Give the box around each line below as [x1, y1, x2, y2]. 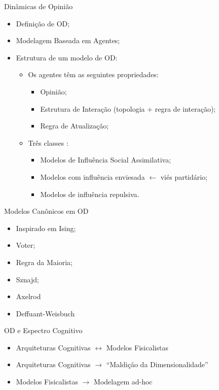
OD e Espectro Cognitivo [4, 325, 83, 336]
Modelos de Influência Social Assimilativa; [40, 154, 171, 165]
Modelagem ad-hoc [94, 376, 153, 387]
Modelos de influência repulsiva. [40, 188, 139, 199]
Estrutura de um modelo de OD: [16, 52, 118, 62]
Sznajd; [16, 274, 39, 284]
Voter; [16, 240, 35, 250]
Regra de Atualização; [40, 120, 109, 131]
